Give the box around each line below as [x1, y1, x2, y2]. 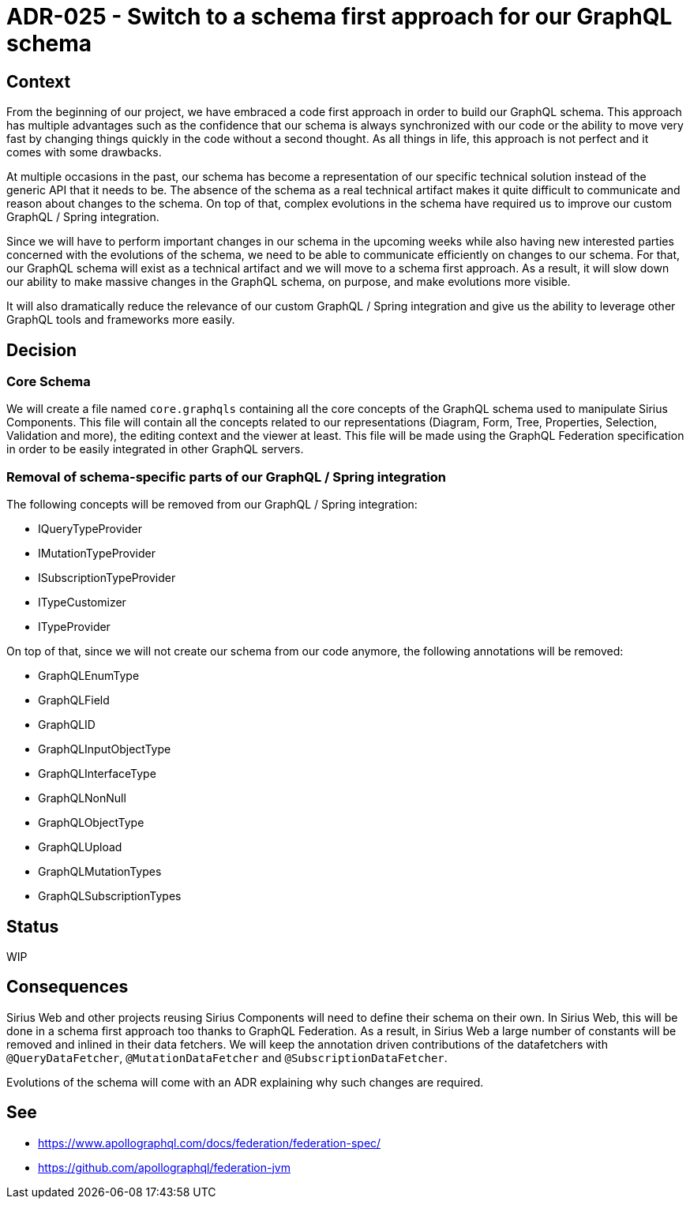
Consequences [6, 977, 129, 997]
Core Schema [6, 374, 91, 390]
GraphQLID [38, 718, 96, 732]
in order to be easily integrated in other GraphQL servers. [6, 442, 304, 456]
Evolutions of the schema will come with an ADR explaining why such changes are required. [6, 1075, 484, 1089]
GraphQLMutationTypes [38, 865, 162, 879]
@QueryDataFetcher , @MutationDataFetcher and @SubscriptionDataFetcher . [6, 1050, 448, 1064]
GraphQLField [38, 693, 110, 708]
